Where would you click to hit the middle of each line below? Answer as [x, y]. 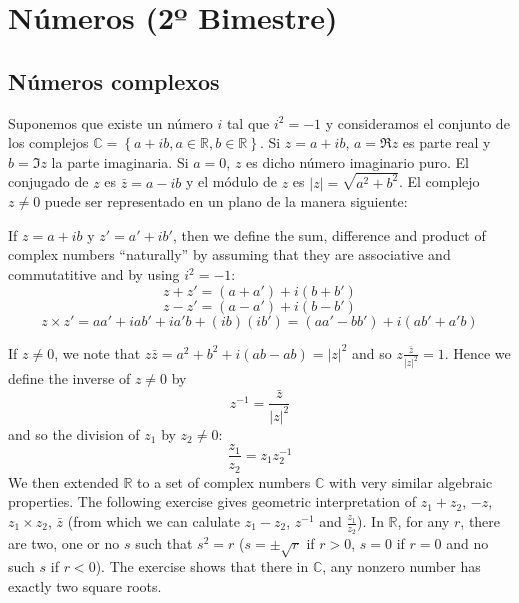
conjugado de [48, 181]
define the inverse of [69, 378]
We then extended [63, 481]
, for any [423, 521]
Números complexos [114, 80]
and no [467, 543]
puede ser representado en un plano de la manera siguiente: [226, 201]
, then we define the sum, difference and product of [329, 234]
